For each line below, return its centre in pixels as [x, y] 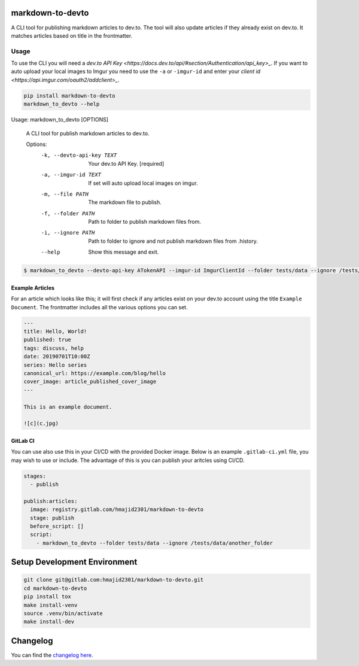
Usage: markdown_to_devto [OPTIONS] [60, 120]
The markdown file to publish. [125, 202]
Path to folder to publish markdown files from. [145, 222]
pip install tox [48, 597]
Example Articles [33, 288]
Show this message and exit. [124, 252]
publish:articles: [51, 501]
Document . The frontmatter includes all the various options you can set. [99, 307]
